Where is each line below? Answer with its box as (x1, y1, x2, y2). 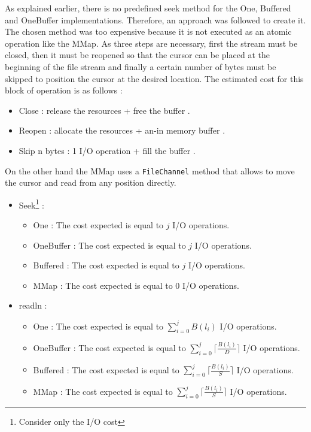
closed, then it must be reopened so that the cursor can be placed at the (5, 49, 270, 61)
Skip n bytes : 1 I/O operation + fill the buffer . (19, 144, 196, 156)
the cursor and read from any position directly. (5, 176, 176, 189)
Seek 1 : (19, 197, 44, 211)
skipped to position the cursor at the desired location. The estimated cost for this (5, 72, 304, 84)
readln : (19, 299, 47, 312)
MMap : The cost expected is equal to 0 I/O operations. (33, 279, 240, 291)
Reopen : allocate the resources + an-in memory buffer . (19, 124, 225, 137)
